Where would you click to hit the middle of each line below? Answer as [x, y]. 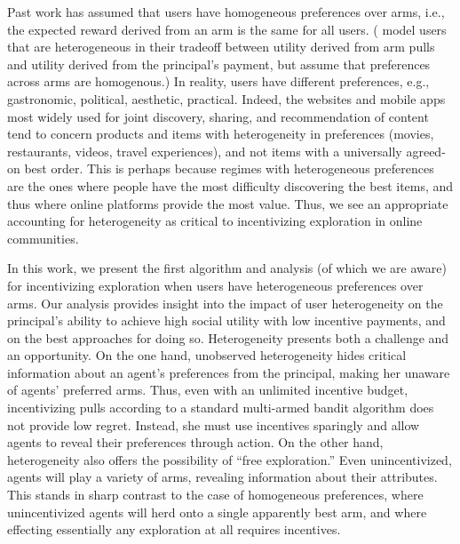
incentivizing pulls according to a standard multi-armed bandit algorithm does [221, 408]
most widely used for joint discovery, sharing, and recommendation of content [218, 116]
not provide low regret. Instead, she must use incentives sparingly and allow [214, 424]
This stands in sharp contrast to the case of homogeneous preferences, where [215, 495]
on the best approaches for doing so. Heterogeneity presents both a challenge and [228, 337]
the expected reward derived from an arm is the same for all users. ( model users [227, 29]
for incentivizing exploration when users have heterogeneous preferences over [215, 285]
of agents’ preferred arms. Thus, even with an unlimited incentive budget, [208, 390]
